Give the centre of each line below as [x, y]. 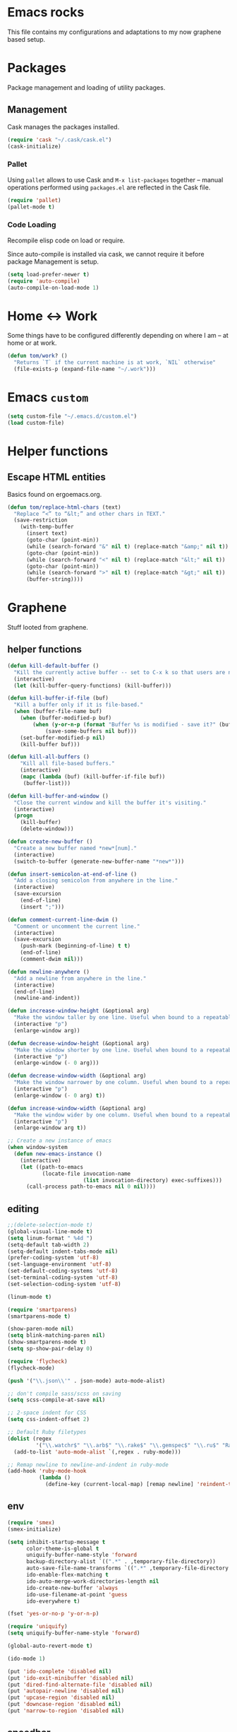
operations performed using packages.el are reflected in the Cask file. [109, 187]
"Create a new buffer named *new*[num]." [75, 848]
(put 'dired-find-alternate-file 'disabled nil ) [80, 1685]
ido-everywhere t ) [53, 1601]
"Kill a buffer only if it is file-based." [78, 705]
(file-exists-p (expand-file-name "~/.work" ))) [85, 369]
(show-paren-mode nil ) [41, 1329]
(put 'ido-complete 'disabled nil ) [60, 1671]
